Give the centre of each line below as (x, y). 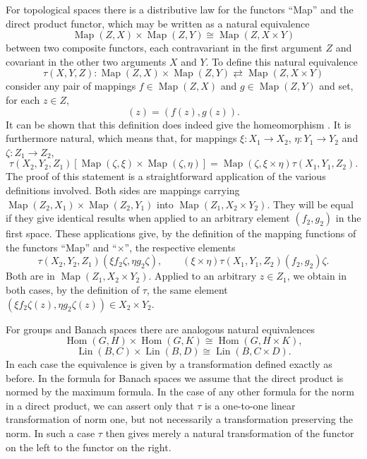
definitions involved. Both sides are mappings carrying (123, 190)
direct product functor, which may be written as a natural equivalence (158, 23)
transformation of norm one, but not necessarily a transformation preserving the (179, 419)
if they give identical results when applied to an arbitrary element (148, 218)
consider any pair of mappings (71, 86)
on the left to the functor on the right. (89, 447)
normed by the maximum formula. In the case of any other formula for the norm (180, 392)
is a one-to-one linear (250, 405)
